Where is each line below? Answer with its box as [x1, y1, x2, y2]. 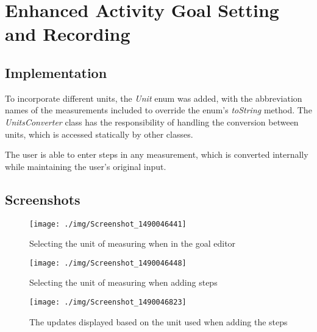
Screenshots [5, 189, 80, 208]
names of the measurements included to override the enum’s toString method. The [5, 104, 312, 116]
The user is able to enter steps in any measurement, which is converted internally [5, 148, 308, 161]
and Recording [5, 21, 130, 46]
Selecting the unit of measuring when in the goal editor [29, 237, 236, 250]
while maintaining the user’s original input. [5, 160, 166, 172]
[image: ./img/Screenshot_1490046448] [29, 258, 187, 267]
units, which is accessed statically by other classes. [5, 127, 193, 140]
